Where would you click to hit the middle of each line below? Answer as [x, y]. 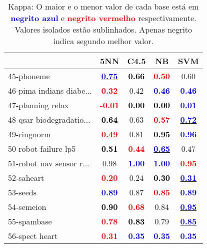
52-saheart [26, 178]
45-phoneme [29, 76]
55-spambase [30, 221]
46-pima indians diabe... [50, 90]
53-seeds [22, 192]
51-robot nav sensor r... [49, 163]
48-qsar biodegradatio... [49, 119]
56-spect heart [33, 236]
